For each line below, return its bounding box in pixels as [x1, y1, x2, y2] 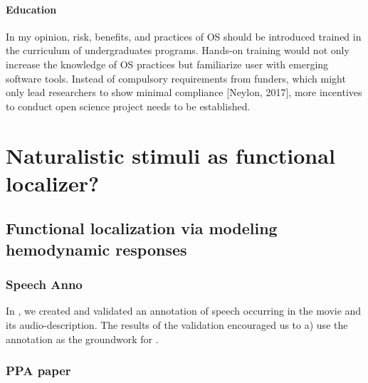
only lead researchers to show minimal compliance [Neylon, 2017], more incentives [6, 85, 362, 100]
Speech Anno [6, 276, 83, 293]
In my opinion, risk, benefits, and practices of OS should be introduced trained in [6, 28, 362, 43]
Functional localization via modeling [6, 217, 278, 239]
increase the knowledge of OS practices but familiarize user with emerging [6, 56, 329, 71]
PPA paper [6, 362, 71, 379]
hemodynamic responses [6, 238, 187, 260]
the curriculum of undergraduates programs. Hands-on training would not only [6, 43, 349, 58]
